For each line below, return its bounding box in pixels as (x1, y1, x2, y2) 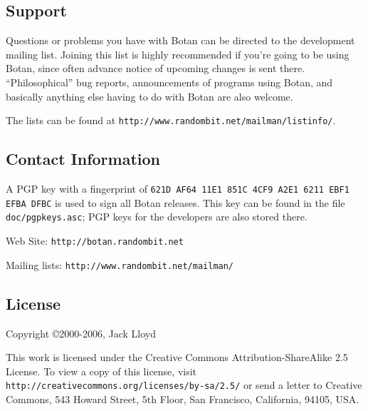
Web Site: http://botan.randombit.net (6, 233, 184, 248)
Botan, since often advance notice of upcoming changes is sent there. (6, 61, 305, 76)
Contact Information (6, 148, 160, 170)
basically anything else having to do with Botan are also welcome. (6, 88, 293, 103)
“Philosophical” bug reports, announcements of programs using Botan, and (6, 74, 333, 89)
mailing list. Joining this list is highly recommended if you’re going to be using (6, 46, 349, 61)
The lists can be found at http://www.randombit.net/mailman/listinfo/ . (6, 113, 336, 128)
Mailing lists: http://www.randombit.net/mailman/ (6, 257, 234, 272)
